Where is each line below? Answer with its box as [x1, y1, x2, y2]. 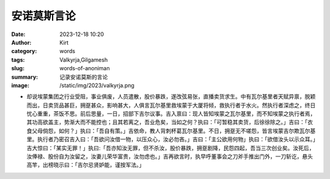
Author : [11, 38, 32, 46]
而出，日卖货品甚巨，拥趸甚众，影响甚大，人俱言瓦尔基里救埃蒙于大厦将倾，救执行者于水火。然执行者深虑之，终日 [26, 101, 316, 109]
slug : [11, 65, 24, 72]
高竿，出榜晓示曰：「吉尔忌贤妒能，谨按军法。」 [26, 161, 145, 169]
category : [11, 48, 37, 55]
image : [11, 81, 30, 89]
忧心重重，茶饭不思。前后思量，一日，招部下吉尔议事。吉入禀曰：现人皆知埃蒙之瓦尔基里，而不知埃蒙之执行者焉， [26, 110, 316, 117]
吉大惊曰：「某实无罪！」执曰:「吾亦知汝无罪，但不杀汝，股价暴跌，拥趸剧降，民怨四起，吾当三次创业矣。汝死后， [26, 144, 315, 152]
